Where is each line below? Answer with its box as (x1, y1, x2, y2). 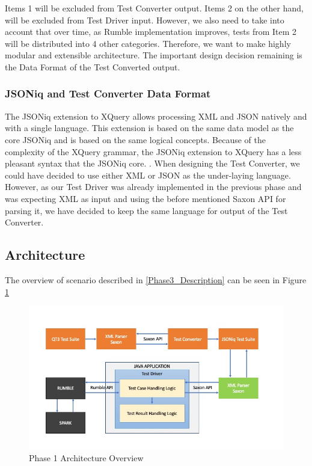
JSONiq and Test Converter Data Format (5, 86, 211, 101)
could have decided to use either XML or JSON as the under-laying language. (5, 168, 291, 181)
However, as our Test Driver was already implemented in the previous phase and (5, 180, 302, 193)
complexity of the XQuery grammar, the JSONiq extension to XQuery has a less (5, 145, 302, 158)
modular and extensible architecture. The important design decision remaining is (5, 49, 302, 61)
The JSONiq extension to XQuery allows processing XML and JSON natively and (5, 109, 307, 122)
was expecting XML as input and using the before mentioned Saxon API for (5, 192, 286, 204)
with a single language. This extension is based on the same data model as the (5, 121, 294, 134)
